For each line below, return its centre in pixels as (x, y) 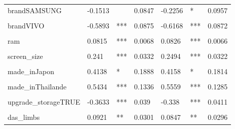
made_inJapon (31, 71)
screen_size (25, 56)
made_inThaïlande (37, 87)
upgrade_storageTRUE (44, 102)
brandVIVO (26, 25)
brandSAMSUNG (35, 10)
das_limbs (24, 117)
